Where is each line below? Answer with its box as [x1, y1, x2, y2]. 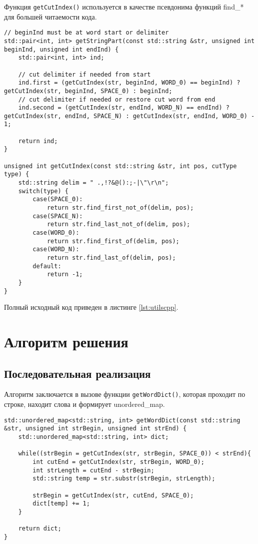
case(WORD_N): [32, 246, 79, 253]
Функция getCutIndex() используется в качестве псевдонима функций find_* [4, 2, 244, 12]
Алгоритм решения [4, 331, 128, 352]
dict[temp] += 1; [32, 500, 90, 507]
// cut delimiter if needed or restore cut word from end [18, 96, 215, 103]
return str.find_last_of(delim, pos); [46, 254, 176, 261]
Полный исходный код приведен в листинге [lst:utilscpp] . [4, 302, 178, 312]
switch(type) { [18, 187, 68, 195]
